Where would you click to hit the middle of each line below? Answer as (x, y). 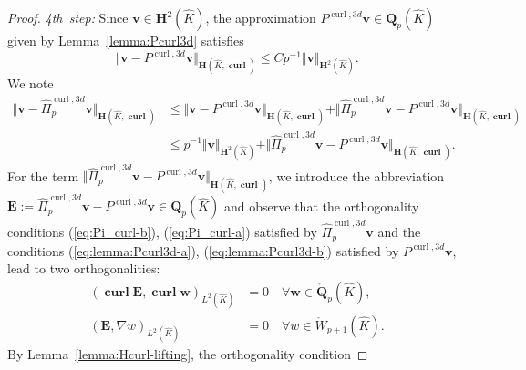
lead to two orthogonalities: (84, 268)
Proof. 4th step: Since (68, 17)
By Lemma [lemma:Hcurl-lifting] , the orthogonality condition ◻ (188, 354)
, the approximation (261, 17)
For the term (43, 175)
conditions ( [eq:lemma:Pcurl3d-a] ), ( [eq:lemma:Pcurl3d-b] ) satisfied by (203, 250)
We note (31, 83)
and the (399, 232)
